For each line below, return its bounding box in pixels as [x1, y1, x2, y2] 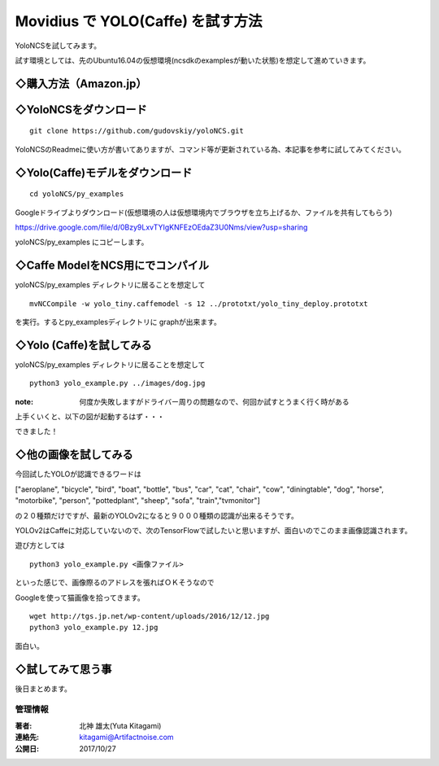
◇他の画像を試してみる [15, 448, 133, 462]
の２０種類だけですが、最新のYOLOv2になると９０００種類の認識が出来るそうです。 [15, 510, 298, 520]
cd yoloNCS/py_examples [29, 190, 124, 199]
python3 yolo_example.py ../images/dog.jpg [29, 379, 206, 388]
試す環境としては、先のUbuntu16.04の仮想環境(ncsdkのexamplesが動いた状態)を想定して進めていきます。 [15, 55, 371, 65]
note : [15, 396, 34, 406]
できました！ [15, 427, 59, 436]
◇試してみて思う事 [15, 662, 112, 676]
